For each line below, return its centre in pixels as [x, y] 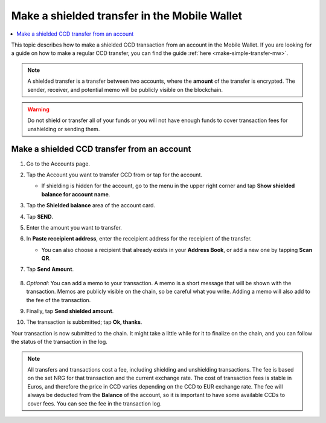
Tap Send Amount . [50, 270]
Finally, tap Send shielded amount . [70, 311]
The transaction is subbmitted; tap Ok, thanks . [84, 322]
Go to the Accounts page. [58, 164]
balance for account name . [76, 194]
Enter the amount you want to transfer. [74, 227]
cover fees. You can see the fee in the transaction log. [95, 403]
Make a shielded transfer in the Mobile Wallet [127, 16]
